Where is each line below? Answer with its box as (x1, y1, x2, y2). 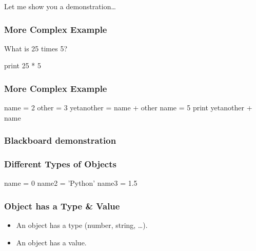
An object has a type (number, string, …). (16, 220, 148, 230)
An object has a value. (16, 237, 87, 247)
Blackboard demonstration (4, 134, 116, 147)
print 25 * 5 (4, 60, 41, 71)
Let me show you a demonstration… (4, 1, 116, 11)
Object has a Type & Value (4, 199, 120, 212)
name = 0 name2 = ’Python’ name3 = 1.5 (4, 178, 137, 188)
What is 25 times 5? (4, 43, 68, 53)
